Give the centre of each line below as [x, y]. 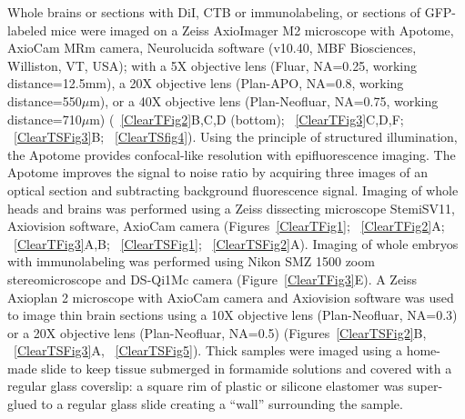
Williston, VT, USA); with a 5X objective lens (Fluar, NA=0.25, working [212, 65]
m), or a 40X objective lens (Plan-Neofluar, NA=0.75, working [264, 100]
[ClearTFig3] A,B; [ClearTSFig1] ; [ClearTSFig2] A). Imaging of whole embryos [236, 243]
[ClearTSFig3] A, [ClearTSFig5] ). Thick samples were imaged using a [208, 350]
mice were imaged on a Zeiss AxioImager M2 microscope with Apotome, [252, 30]
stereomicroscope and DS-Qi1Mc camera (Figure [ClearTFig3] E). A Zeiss [212, 279]
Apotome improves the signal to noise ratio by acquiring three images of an [218, 172]
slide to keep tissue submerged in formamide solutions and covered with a [247, 368]
